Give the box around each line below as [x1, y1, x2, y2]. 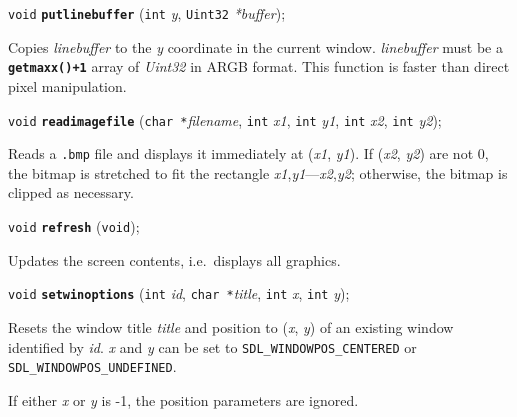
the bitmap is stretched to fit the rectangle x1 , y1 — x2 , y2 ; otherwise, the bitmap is [8, 162, 508, 183]
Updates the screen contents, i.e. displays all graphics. [8, 249, 341, 270]
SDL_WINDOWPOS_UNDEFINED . [8, 356, 177, 377]
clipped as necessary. [8, 182, 134, 203]
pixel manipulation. [8, 75, 127, 96]
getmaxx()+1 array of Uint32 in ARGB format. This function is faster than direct [8, 56, 510, 77]
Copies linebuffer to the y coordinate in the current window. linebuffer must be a [8, 36, 503, 57]
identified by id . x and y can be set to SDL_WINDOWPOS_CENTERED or [8, 336, 417, 357]
